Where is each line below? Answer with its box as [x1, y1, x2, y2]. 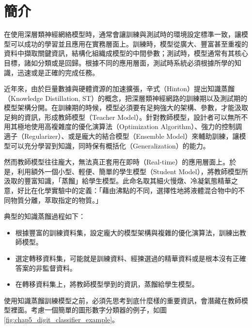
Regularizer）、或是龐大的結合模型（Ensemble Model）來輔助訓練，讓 [24, 131, 239, 141]
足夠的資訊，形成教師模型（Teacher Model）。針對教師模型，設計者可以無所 [4, 112, 241, 122]
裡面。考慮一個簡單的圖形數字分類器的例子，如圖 [10, 305, 167, 315]
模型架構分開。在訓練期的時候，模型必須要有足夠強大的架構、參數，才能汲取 [4, 102, 248, 113]
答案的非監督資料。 [15, 262, 77, 273]
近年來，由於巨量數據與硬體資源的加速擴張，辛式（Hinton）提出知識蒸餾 [4, 83, 235, 94]
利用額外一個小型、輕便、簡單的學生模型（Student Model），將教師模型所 [17, 166, 248, 176]
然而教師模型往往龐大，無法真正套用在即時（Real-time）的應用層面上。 [4, 157, 230, 167]
